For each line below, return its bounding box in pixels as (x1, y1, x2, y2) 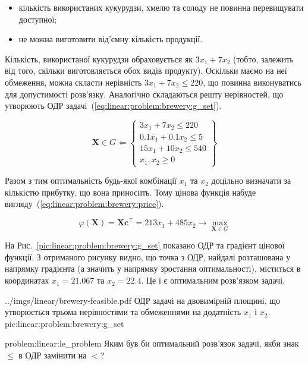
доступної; (18, 12, 57, 25)
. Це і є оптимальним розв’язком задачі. (141, 274, 285, 287)
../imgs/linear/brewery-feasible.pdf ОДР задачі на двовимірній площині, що (5, 294, 281, 306)
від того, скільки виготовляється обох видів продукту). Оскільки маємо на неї (5, 64, 287, 77)
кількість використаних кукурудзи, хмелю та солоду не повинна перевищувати (18, 1, 304, 13)
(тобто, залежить (232, 52, 294, 65)
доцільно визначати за (211, 174, 291, 187)
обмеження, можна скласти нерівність (5, 75, 142, 88)
